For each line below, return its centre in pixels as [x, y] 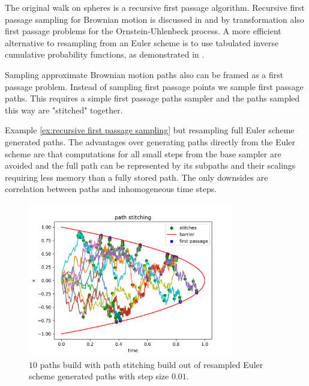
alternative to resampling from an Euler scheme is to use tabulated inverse [142, 42]
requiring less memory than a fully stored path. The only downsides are [136, 177]
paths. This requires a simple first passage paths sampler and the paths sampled [152, 98]
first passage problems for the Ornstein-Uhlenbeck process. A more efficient [143, 31]
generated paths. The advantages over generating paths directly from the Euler [150, 141]
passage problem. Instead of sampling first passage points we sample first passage [154, 86]
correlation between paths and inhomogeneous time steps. [111, 189]
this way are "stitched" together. [64, 110]
